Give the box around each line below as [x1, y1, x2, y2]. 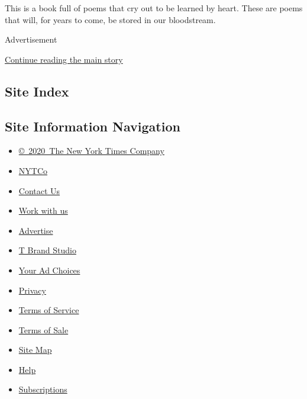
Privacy [18, 284, 46, 296]
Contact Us [18, 184, 60, 197]
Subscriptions [18, 383, 67, 395]
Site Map [18, 343, 52, 356]
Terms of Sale [18, 323, 69, 336]
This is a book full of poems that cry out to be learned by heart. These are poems [5, 2, 303, 14]
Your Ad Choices [18, 263, 80, 276]
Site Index [5, 82, 69, 100]
